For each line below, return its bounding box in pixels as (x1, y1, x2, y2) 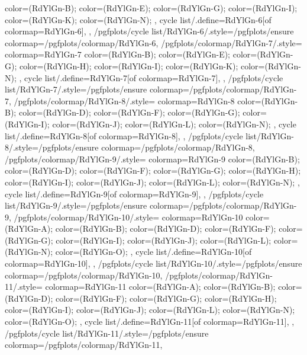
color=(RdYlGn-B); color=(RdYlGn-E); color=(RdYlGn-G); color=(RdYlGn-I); (5, 2, 298, 14)
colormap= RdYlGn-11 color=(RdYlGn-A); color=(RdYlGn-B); (45, 280, 276, 293)
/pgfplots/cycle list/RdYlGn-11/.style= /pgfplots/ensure (5, 327, 209, 339)
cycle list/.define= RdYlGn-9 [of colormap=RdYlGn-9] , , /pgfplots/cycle (5, 187, 264, 200)
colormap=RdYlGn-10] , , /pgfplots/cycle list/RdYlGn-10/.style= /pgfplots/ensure (5, 257, 302, 270)
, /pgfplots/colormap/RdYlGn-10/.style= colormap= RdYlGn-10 (9, 210, 243, 223)
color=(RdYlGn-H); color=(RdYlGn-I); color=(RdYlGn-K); (19, 59, 238, 72)
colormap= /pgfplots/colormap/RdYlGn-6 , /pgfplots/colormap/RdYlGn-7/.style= (5, 36, 302, 49)
